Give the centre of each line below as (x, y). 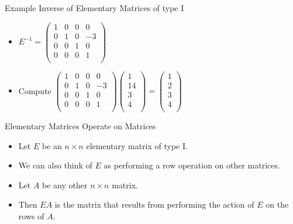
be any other (65, 185)
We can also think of (55, 165)
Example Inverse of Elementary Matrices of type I (94, 8)
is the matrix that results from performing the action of (154, 204)
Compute (35, 90)
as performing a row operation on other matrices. (192, 165)
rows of (31, 216)
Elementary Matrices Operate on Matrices (80, 126)
